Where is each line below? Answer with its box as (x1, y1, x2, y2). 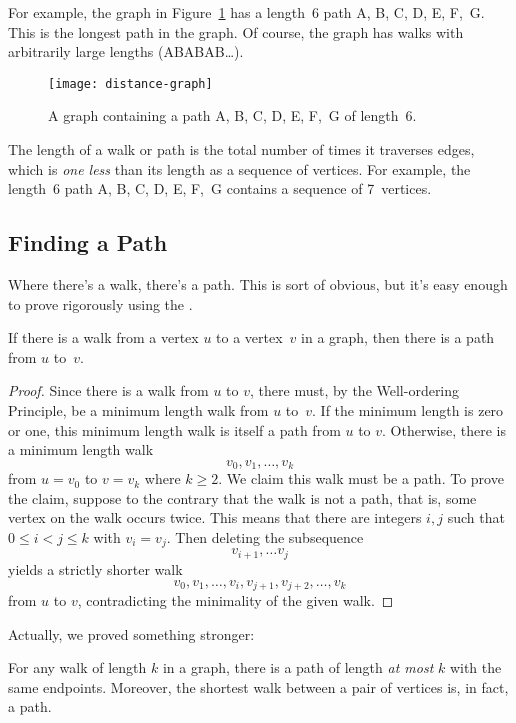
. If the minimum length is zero (312, 399, 504, 420)
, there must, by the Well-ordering (250, 380, 460, 401)
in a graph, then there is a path (301, 327, 495, 348)
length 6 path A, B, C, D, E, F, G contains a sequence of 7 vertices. (8, 178, 432, 199)
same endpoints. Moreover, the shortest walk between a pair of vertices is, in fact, (8, 676, 509, 697)
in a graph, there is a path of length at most (162, 657, 434, 678)
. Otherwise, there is (382, 419, 506, 440)
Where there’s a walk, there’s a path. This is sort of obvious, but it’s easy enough (8, 274, 508, 295)
